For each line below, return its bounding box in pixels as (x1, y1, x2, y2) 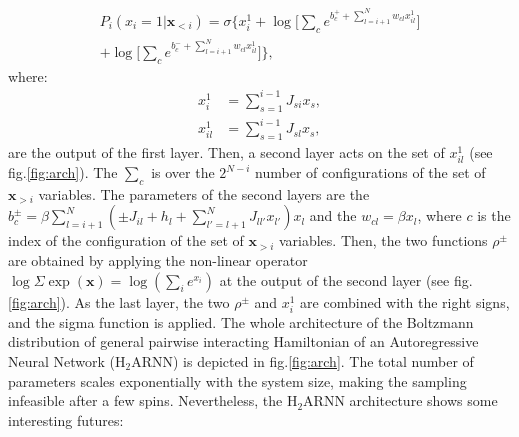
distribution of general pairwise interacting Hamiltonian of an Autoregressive (8, 331, 479, 352)
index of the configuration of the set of (8, 230, 244, 251)
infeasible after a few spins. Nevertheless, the (8, 390, 283, 411)
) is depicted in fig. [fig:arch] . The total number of (173, 351, 474, 372)
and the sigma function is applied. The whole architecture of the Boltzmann (8, 311, 474, 332)
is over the (151, 162, 215, 183)
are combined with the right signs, (300, 291, 510, 312)
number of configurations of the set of (255, 162, 486, 183)
